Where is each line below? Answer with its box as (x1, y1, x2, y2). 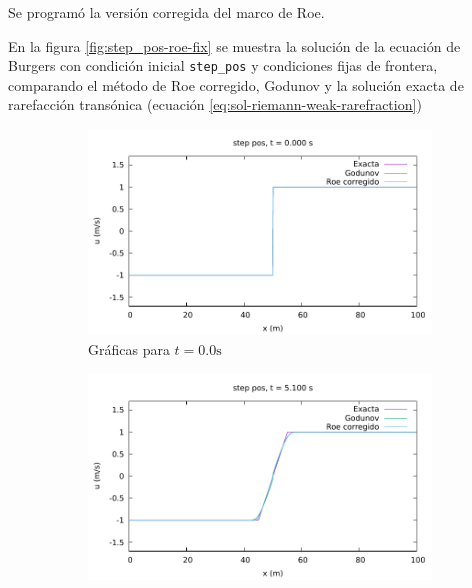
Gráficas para (88, 339, 170, 360)
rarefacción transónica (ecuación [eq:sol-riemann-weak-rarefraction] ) (8, 94, 422, 115)
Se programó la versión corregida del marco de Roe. (8, 2, 325, 22)
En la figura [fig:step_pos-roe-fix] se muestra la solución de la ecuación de (8, 35, 461, 56)
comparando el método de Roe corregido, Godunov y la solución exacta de (8, 74, 464, 95)
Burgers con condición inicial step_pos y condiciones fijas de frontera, (8, 55, 438, 76)
